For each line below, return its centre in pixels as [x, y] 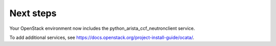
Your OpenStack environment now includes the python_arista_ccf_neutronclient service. [102, 28]
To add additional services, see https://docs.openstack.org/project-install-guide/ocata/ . [102, 37]
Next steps [33, 13]
